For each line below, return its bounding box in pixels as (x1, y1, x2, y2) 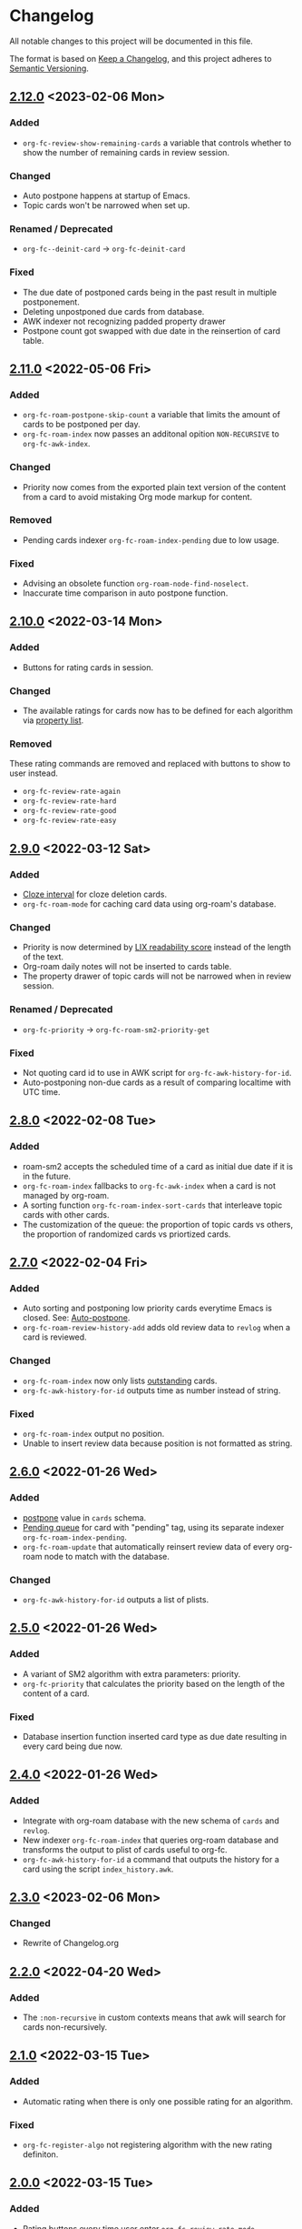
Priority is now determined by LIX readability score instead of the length (22, 942, 292, 953)
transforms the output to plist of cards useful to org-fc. (22, 1843, 229, 1855)
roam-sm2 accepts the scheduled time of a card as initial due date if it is (22, 1160, 293, 1171)
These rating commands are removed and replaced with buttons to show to (9, 758, 291, 769)
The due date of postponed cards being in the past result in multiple (22, 286, 278, 297)
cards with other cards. (22, 1209, 111, 1220)
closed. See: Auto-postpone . (22, 1312, 131, 1323)
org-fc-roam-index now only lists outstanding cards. (22, 1375, 218, 1386)
